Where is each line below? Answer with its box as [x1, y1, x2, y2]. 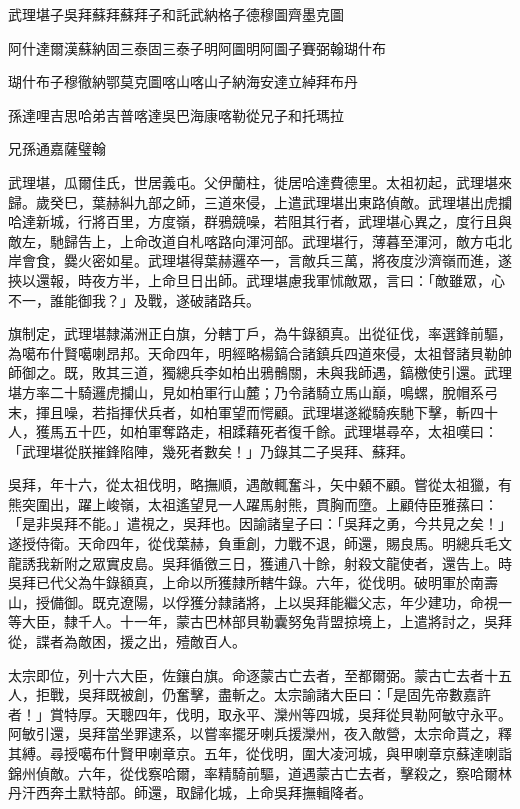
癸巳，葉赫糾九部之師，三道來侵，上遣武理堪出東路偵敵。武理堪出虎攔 [49, 191, 512, 212]
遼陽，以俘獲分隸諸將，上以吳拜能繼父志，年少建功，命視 [119, 591, 498, 612]
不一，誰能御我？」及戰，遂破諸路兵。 [8, 289, 260, 310]
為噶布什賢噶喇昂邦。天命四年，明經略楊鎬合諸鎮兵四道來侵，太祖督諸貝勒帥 [8, 342, 512, 363]
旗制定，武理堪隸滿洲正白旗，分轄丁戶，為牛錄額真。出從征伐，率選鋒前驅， [8, 323, 512, 344]
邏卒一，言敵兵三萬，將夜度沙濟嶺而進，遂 [231, 250, 512, 271]
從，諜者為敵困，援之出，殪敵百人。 [8, 631, 246, 652]
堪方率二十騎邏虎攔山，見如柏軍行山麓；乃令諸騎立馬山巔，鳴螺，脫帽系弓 [8, 381, 498, 402]
